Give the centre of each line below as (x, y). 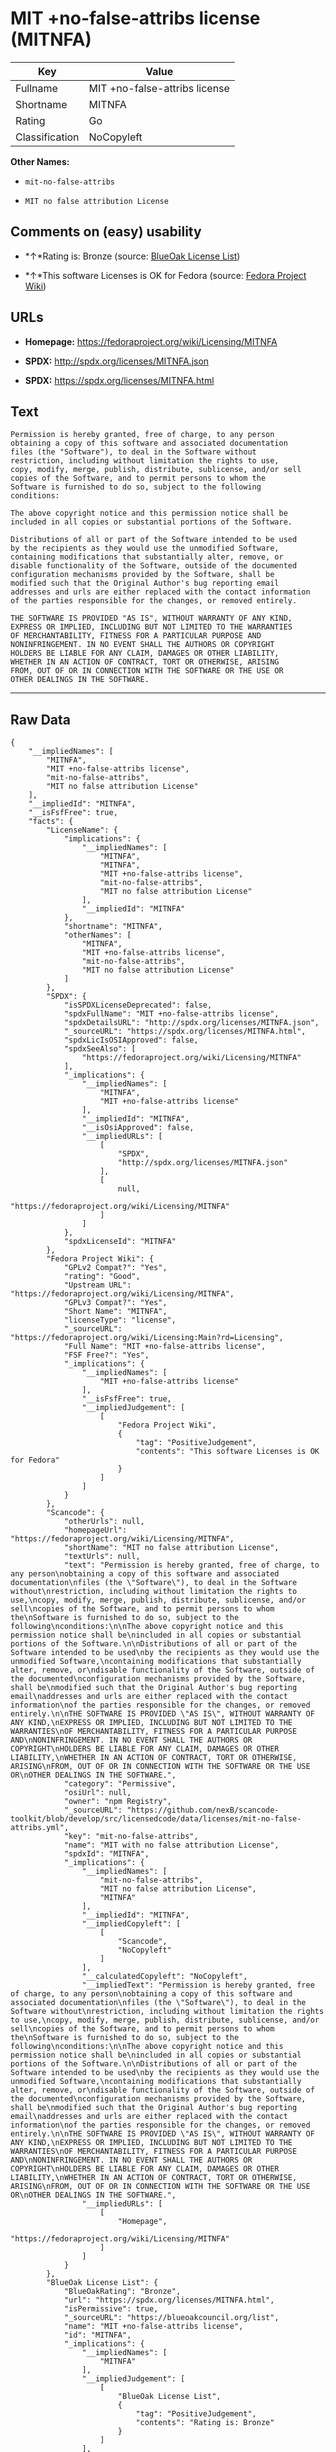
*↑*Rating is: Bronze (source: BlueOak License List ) (132, 256)
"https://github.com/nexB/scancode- (203, 1810)
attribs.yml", (40, 1828)
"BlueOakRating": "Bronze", (122, 2292)
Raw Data (41, 719)
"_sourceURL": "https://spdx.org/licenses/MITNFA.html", (185, 1032)
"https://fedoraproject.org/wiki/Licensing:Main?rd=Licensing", (147, 1338)
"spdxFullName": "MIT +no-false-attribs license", (171, 1014)
